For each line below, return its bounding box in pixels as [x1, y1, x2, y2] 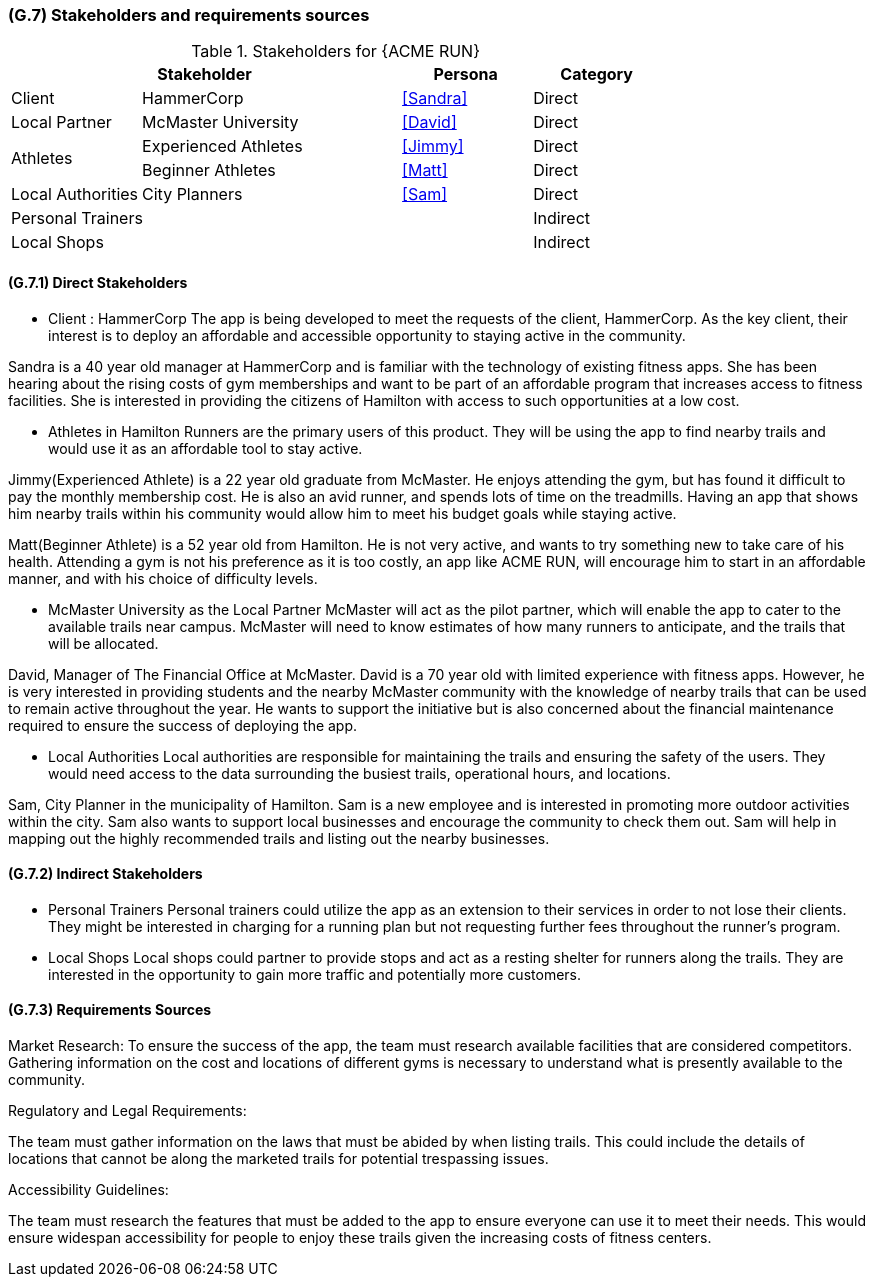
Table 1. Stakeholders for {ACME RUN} [191, 41, 480, 62]
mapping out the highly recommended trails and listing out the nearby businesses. [8, 829, 550, 847]
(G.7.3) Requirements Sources [8, 1001, 212, 1019]
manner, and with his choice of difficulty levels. [8, 569, 318, 587]
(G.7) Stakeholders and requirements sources [8, 5, 370, 25]
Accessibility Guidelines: [8, 1181, 169, 1199]
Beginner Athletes [142, 160, 276, 181]
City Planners [142, 184, 243, 205]
